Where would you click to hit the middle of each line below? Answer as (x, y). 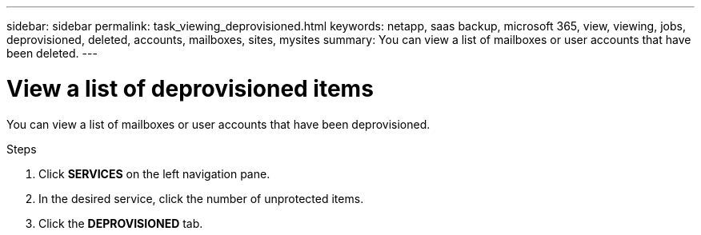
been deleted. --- (52, 53)
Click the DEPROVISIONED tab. (121, 223)
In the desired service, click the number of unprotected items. (201, 198)
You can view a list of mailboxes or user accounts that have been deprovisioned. (218, 124)
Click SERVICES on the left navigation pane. (154, 173)
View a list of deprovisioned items (190, 88)
